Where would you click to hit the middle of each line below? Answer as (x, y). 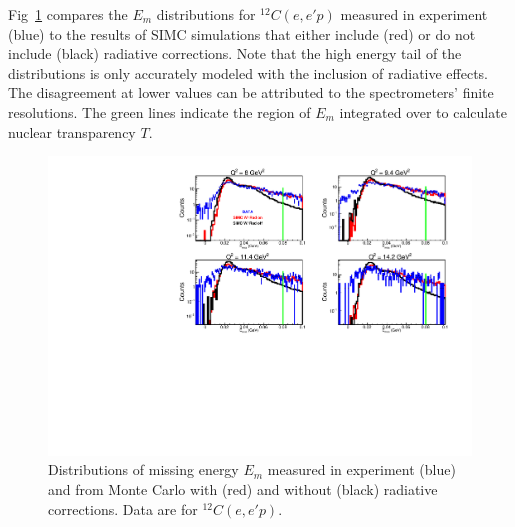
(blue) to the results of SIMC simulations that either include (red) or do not (242, 33)
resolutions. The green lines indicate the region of (159, 111)
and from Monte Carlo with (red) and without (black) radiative (243, 489)
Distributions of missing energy (143, 469)
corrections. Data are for (123, 508)
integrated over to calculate (423, 111)
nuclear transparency (72, 131)
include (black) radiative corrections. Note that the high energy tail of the (235, 53)
